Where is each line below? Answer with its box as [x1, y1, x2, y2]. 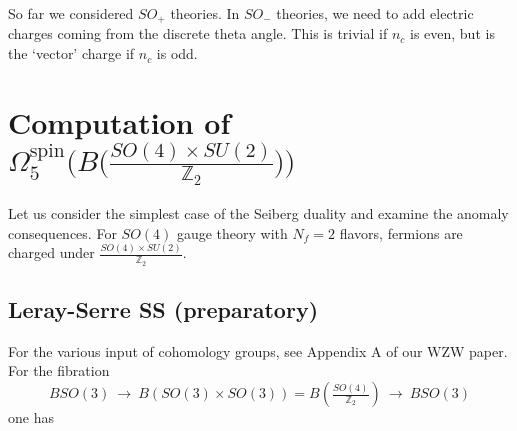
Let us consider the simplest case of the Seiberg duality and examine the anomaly [8, 202, 509, 223]
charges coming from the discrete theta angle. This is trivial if [8, 23, 388, 44]
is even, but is [409, 23, 495, 44]
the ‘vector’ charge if [8, 43, 135, 64]
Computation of [8, 101, 231, 142]
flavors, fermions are [339, 222, 463, 243]
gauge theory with [176, 222, 288, 243]
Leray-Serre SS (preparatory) [8, 294, 319, 325]
